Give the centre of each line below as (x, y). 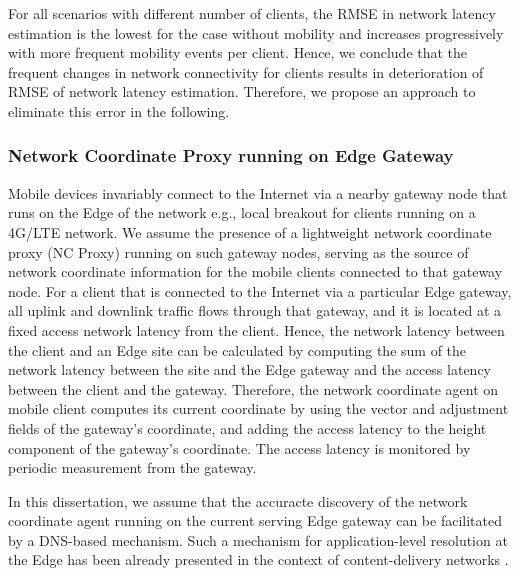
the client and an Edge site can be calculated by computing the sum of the (237, 349)
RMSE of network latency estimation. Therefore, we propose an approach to (242, 91)
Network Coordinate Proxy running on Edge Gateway (231, 155)
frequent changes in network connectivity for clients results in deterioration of (246, 71)
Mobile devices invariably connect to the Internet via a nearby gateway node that (258, 192)
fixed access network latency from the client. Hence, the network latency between (256, 329)
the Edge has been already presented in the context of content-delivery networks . (258, 559)
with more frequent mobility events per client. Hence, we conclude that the (238, 52)
